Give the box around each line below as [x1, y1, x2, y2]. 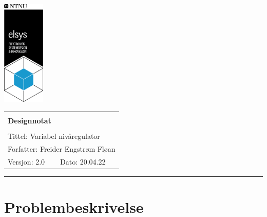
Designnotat [8, 115, 51, 125]
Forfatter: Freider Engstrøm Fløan [8, 143, 116, 154]
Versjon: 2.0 [8, 156, 45, 167]
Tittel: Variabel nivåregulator [8, 130, 100, 141]
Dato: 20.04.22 [60, 156, 106, 167]
